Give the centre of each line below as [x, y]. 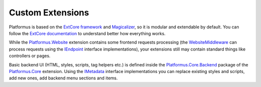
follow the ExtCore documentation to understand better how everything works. [87, 33]
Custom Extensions [49, 12]
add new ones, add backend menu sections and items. [63, 78]
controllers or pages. [30, 56]
